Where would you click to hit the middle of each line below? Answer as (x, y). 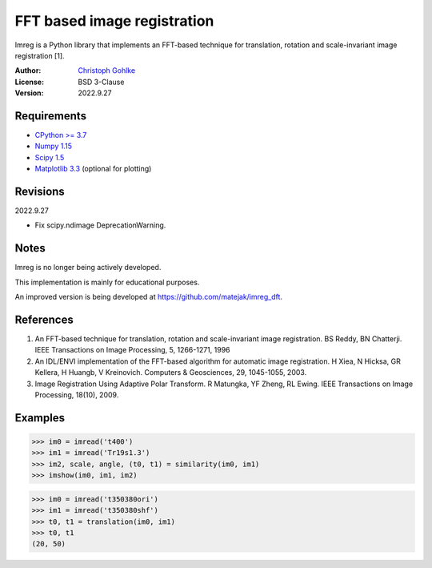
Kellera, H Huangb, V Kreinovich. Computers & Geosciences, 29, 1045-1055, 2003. (171, 373)
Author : (28, 70)
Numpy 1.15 (53, 146)
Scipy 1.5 (50, 157)
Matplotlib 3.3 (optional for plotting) (93, 169)
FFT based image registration (114, 21)
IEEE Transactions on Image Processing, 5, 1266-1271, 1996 (133, 350)
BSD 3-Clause (101, 82)
